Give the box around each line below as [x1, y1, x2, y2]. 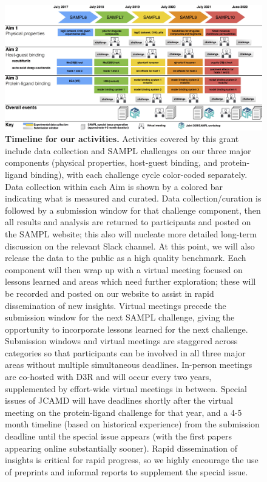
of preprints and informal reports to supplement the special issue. [5, 465, 248, 478]
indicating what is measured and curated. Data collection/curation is [5, 192, 262, 205]
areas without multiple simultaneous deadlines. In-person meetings [5, 358, 252, 371]
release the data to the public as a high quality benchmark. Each [5, 251, 246, 264]
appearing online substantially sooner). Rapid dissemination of [5, 441, 237, 454]
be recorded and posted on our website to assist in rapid [5, 287, 214, 299]
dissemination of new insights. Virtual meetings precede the [5, 299, 226, 311]
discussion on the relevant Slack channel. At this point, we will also [5, 239, 255, 252]
